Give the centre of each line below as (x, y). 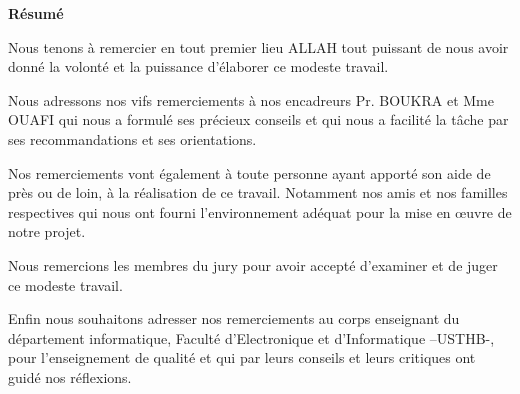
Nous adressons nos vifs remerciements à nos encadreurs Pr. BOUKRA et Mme (251, 99)
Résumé (36, 13)
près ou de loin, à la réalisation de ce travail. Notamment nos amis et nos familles (258, 192)
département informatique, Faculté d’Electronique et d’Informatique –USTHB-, (251, 337)
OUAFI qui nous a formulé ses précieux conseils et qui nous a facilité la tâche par (258, 119)
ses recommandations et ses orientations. (132, 138)
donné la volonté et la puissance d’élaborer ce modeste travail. (198, 66)
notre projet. (47, 231)
